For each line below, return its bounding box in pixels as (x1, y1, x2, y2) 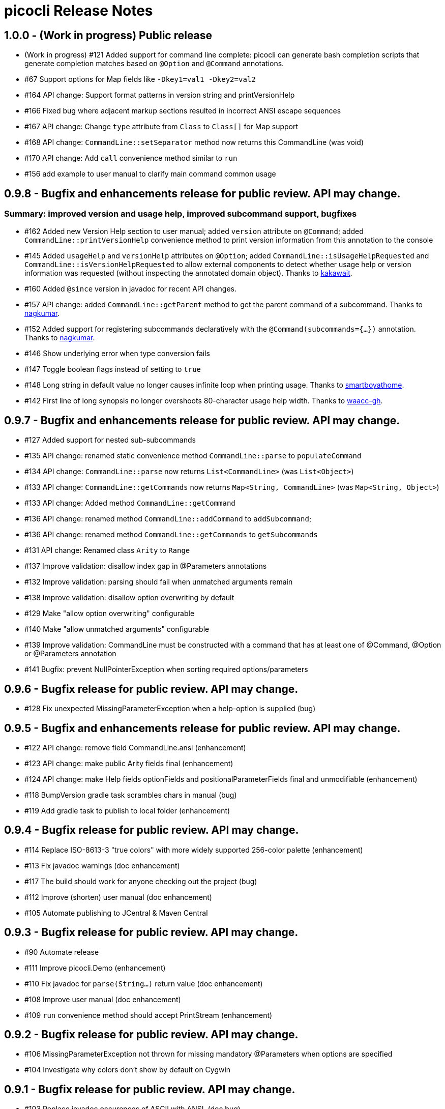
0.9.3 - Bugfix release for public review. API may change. (4, 926, 299, 939)
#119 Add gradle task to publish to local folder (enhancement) (24, 806, 230, 815)
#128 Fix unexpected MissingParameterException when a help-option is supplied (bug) (24, 704, 316, 713)
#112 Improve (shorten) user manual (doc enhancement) (24, 892, 212, 901)
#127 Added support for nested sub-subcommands (24, 435, 196, 445)
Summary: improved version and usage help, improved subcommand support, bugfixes (4, 209, 357, 219)
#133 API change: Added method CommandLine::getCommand (24, 499, 235, 508)
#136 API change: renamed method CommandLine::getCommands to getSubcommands (24, 530, 318, 539)
